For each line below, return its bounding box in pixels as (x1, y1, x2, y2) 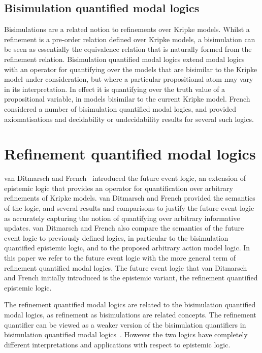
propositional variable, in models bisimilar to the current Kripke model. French (4, 93, 250, 104)
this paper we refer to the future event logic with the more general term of (4, 252, 236, 263)
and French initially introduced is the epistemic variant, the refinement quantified (4, 272, 258, 283)
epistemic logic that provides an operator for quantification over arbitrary (4, 182, 233, 193)
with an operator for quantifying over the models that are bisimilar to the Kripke (4, 63, 257, 74)
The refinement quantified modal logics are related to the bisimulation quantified (4, 299, 256, 310)
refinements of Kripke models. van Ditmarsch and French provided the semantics (4, 192, 255, 203)
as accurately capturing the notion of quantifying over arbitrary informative (4, 212, 240, 223)
